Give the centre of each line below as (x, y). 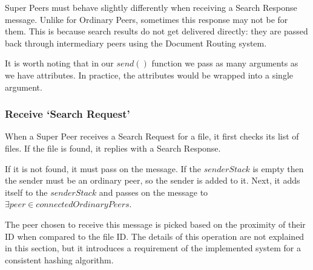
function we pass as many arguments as (225, 63)
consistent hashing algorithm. (59, 259)
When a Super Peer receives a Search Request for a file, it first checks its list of (152, 136)
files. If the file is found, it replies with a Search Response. (113, 148)
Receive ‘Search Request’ (68, 114)
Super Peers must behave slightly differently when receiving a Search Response (151, 7)
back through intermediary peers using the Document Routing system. (136, 43)
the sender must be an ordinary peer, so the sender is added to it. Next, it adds (153, 180)
